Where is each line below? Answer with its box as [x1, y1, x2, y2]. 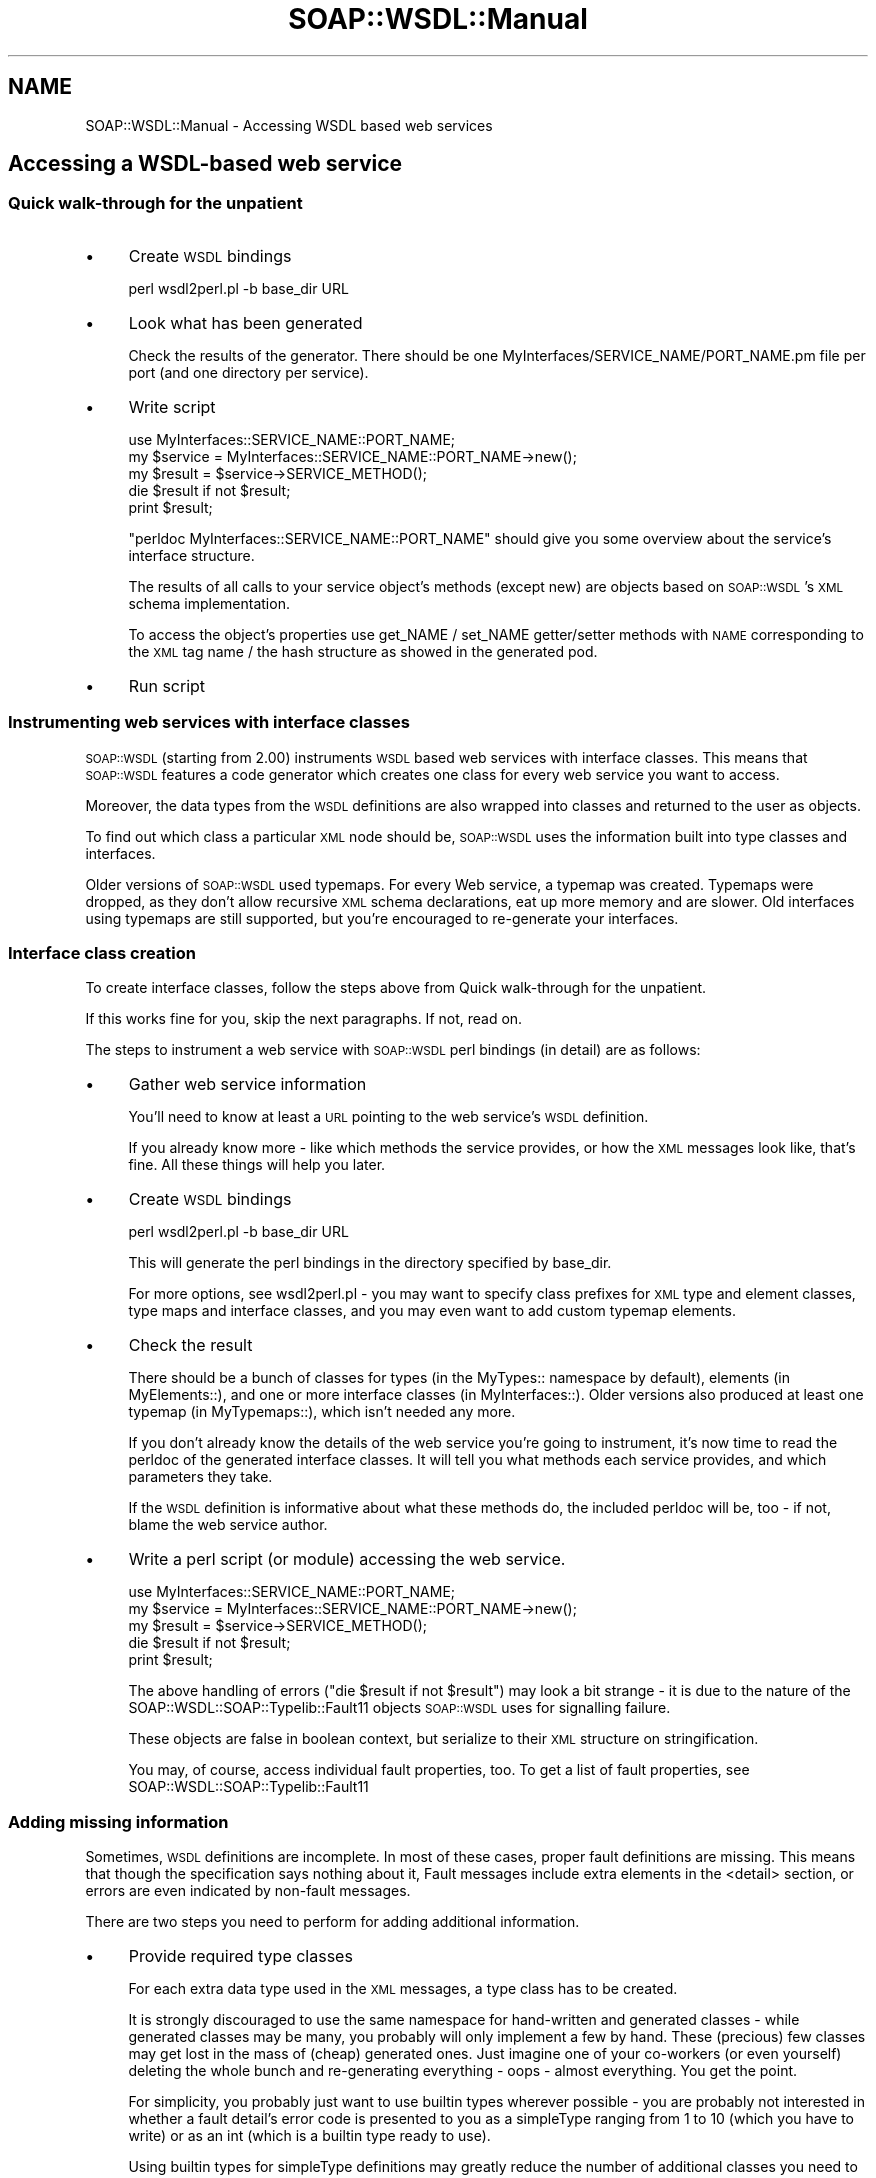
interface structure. [128, 546, 255, 564]
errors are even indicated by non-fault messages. [85, 1882, 411, 1900]
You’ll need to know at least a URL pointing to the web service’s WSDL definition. [128, 1108, 649, 1126]
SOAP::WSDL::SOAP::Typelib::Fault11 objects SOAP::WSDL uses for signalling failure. [128, 1699, 671, 1717]
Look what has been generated [128, 312, 363, 333]
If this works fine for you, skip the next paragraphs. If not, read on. [85, 1010, 523, 1028]
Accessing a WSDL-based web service [8, 151, 403, 177]
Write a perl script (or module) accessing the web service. [128, 1549, 566, 1570]
